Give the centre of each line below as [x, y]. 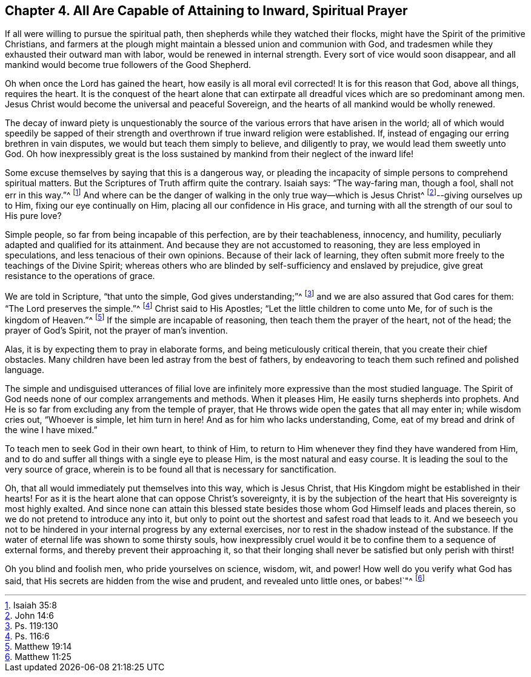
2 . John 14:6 [29, 615]
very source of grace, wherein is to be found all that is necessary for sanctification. [171, 470]
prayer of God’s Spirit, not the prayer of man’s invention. [116, 331]
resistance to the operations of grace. [80, 276]
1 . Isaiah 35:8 [31, 605]
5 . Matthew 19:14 [38, 646]
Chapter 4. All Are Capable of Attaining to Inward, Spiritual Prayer [206, 11]
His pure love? [33, 216]
